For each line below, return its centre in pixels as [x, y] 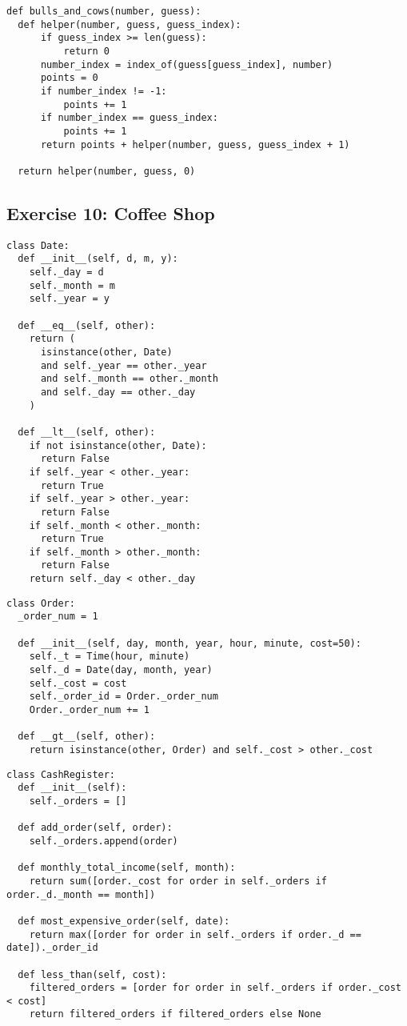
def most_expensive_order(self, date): [124, 921]
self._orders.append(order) [104, 841]
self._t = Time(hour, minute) [110, 657]
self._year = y [69, 299]
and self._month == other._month [129, 379]
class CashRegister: [61, 774]
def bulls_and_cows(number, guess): [104, 11]
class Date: [38, 245]
